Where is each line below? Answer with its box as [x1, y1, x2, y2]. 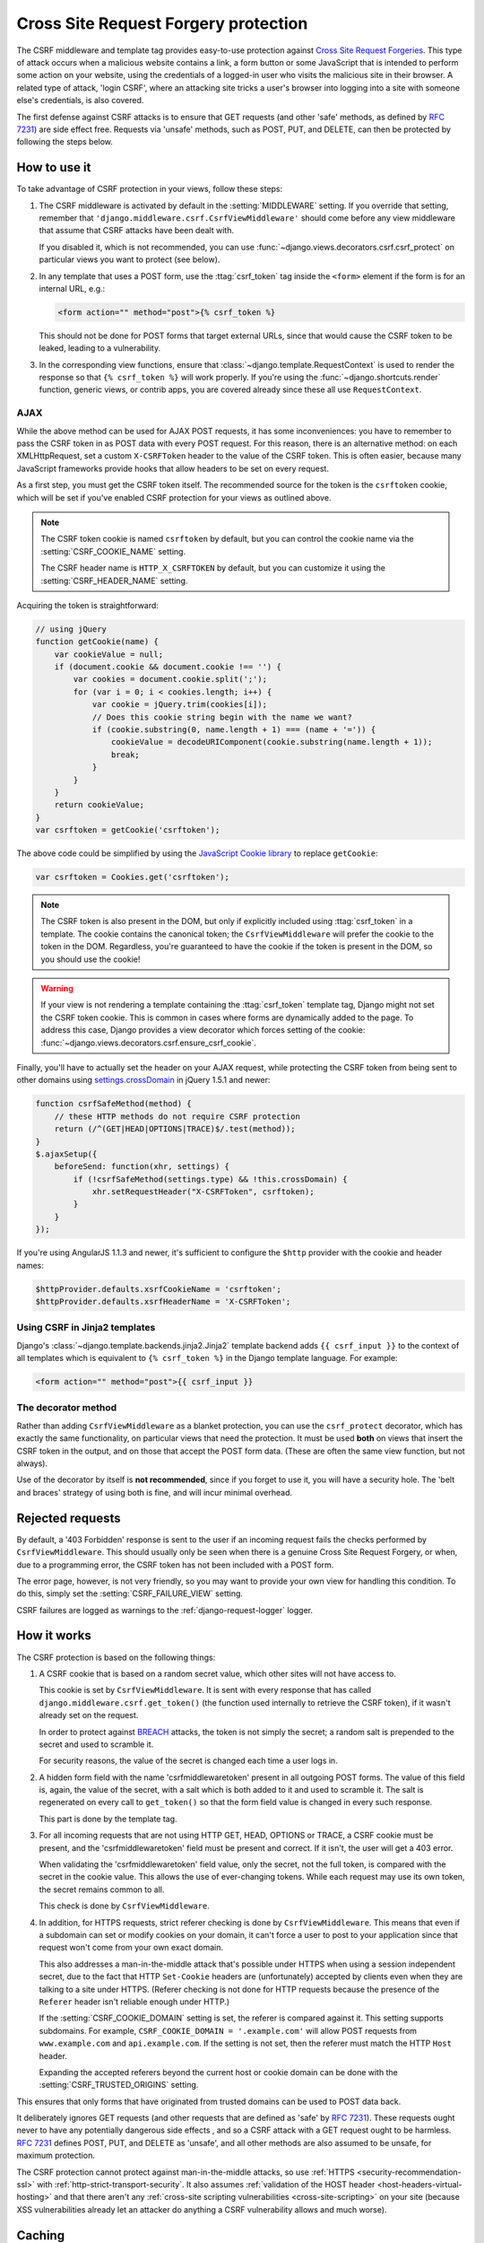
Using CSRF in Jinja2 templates [16, 1322, 156, 1334]
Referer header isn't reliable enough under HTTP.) [39, 1996, 230, 2007]
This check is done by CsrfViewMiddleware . [39, 1900, 211, 1911]
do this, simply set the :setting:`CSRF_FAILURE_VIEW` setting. [16, 1588, 244, 1599]
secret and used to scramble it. [39, 1739, 154, 1750]
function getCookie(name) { [35, 637, 159, 647]
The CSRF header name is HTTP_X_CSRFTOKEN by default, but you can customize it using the [40, 563, 385, 573]
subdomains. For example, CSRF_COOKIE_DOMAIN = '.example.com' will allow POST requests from [39, 2025, 417, 2036]
